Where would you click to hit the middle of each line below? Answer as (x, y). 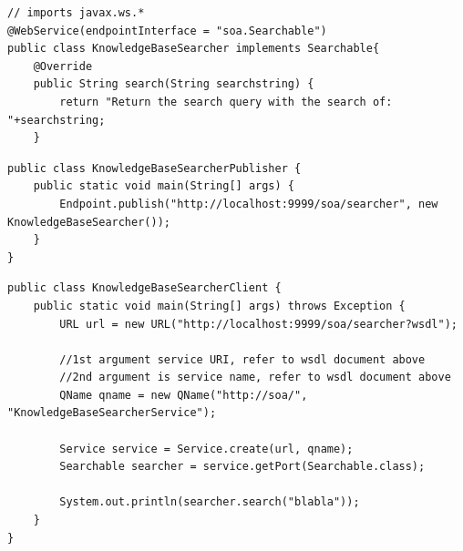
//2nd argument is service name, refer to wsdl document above (255, 378)
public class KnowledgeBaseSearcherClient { (144, 288)
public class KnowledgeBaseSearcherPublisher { (154, 168)
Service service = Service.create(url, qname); (206, 449)
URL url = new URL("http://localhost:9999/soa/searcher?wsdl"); (258, 324)
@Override (63, 66)
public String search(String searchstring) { (174, 84)
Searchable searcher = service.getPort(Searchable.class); (242, 467)
